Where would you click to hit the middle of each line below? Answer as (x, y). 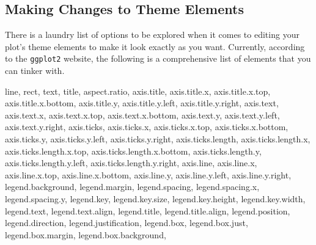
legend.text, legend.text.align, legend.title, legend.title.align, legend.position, (148, 210)
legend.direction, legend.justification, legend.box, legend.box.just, (127, 223)
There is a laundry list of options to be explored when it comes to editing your (152, 35)
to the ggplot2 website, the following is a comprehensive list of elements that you (158, 58)
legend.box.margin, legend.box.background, (86, 234)
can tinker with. (35, 71)
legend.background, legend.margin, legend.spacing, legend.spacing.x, (132, 187)
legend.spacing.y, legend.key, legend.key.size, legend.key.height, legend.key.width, (155, 198)
